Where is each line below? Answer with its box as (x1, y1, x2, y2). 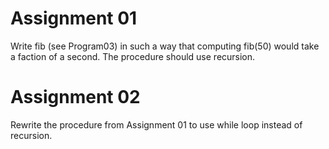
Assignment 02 (10, 86, 141, 109)
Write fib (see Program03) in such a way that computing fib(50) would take (10, 40, 320, 52)
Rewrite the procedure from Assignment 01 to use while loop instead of (10, 118, 303, 131)
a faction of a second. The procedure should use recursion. (10, 50, 256, 62)
